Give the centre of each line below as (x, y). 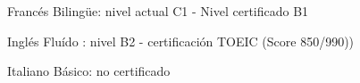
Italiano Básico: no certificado (89, 71)
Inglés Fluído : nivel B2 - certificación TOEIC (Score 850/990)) (181, 41)
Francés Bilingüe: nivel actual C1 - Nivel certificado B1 (158, 11)
